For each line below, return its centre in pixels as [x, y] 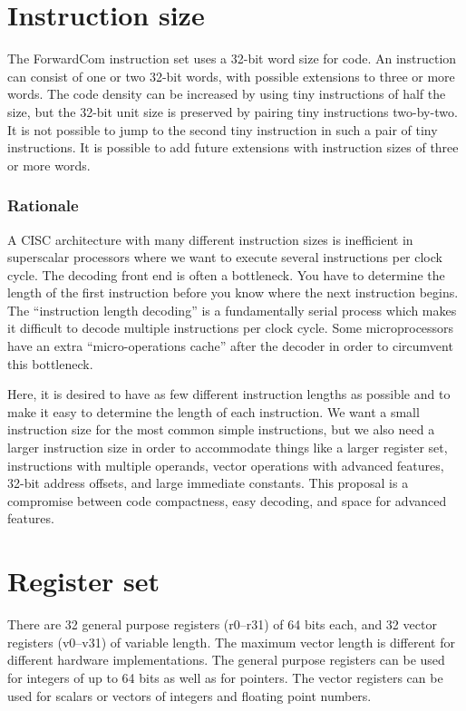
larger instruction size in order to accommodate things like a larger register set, [228, 448]
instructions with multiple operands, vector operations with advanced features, [226, 465]
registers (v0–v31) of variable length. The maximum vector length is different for [231, 642]
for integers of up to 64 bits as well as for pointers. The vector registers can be [225, 677]
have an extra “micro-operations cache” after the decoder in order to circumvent [230, 346]
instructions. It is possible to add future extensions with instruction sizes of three [233, 147]
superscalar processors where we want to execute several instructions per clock [225, 257]
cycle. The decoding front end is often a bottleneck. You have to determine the [226, 274]
